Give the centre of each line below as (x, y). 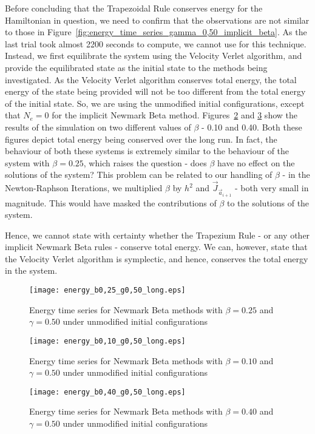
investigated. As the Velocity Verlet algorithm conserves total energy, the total (151, 79)
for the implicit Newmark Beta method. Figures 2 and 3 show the (174, 115)
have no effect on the (256, 162)
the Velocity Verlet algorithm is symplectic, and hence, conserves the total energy (157, 258)
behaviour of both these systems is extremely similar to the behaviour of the (147, 151)
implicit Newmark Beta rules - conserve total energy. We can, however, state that (156, 247)
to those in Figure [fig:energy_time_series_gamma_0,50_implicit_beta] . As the (156, 32)
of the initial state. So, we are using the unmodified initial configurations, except (155, 103)
